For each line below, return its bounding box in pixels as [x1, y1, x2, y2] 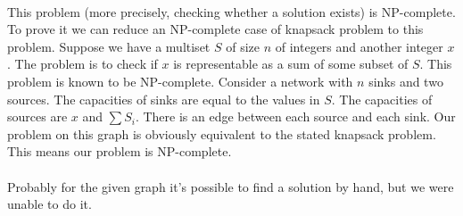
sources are [7, 107, 68, 126]
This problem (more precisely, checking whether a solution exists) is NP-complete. [7, 2, 456, 21]
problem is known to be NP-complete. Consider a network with [7, 71, 353, 90]
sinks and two [368, 71, 443, 90]
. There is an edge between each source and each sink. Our [135, 107, 456, 126]
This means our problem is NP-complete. [7, 142, 232, 161]
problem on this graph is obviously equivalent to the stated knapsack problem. [7, 124, 436, 143]
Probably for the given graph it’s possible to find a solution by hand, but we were [7, 177, 454, 195]
